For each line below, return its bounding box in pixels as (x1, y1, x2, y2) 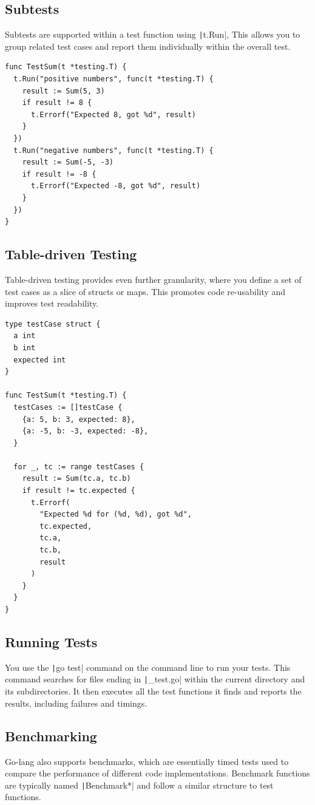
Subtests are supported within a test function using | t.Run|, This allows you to (5, 28, 300, 41)
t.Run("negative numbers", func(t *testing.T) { (13, 146, 214, 155)
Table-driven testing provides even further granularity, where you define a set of (5, 273, 302, 285)
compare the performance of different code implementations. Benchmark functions (5, 767, 310, 780)
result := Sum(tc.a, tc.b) (22, 474, 131, 483)
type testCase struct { (5, 319, 101, 328)
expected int (13, 355, 66, 364)
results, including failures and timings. (5, 696, 147, 709)
